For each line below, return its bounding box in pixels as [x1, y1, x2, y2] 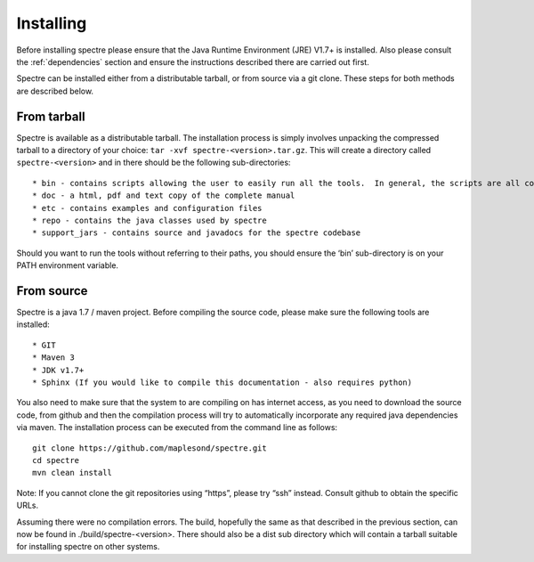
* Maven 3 [32, 353, 75, 362]
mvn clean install [32, 468, 113, 478]
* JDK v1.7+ [32, 365, 85, 375]
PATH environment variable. [16, 260, 119, 271]
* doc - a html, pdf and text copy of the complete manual [32, 191, 295, 200]
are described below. [16, 86, 93, 96]
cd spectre [32, 455, 80, 465]
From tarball [16, 109, 85, 124]
